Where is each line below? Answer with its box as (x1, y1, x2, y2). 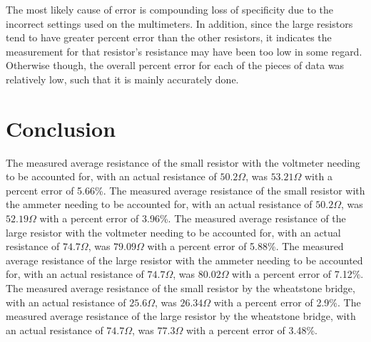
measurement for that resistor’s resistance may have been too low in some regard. (6, 43, 362, 58)
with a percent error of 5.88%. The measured (147, 239, 344, 254)
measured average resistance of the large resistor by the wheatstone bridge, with (6, 309, 356, 323)
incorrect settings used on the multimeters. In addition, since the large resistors (6, 16, 353, 31)
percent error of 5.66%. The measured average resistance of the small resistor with (6, 182, 365, 197)
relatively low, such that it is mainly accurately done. (6, 71, 239, 86)
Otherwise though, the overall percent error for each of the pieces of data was (6, 58, 345, 73)
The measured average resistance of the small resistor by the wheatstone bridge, (6, 281, 355, 296)
